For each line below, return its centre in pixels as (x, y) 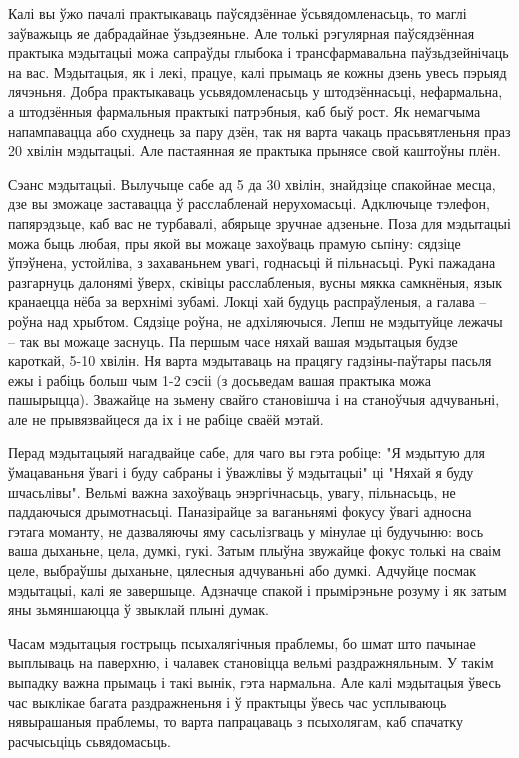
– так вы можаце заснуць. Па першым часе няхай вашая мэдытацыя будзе (233, 340)
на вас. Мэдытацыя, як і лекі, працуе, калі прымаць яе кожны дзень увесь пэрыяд (257, 71)
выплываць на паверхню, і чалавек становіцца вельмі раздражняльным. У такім (251, 662)
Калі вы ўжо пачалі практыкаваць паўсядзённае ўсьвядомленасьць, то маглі (237, 13)
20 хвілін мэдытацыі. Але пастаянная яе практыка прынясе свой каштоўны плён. (254, 150)
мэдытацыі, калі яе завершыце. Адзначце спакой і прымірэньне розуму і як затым (257, 589)
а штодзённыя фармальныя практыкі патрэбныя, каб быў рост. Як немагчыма (244, 110)
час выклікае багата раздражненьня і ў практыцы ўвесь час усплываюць (227, 701)
